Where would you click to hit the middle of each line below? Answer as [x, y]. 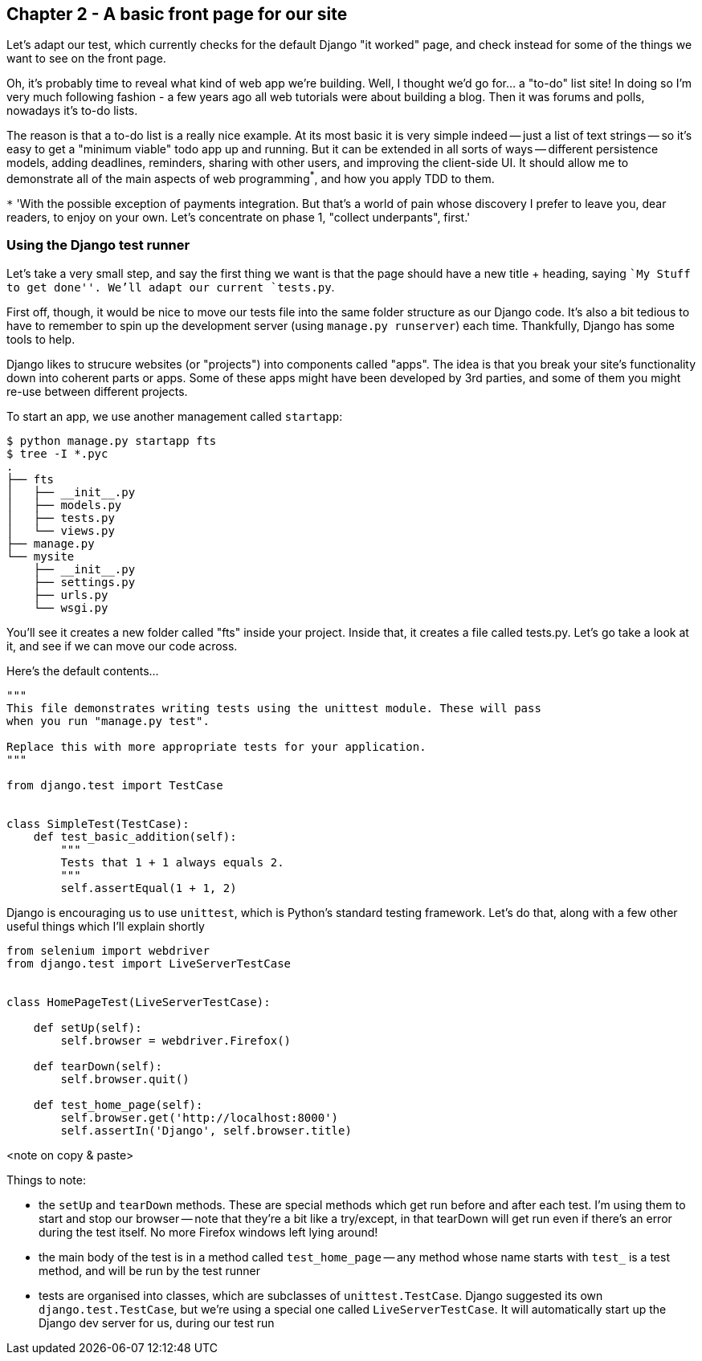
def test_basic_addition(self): [135, 836]
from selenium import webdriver [108, 950]
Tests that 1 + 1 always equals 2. [172, 862]
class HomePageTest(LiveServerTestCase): [139, 1002]
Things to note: [46, 1180]
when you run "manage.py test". [108, 721]
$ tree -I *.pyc [57, 453]
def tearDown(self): [98, 1066]
